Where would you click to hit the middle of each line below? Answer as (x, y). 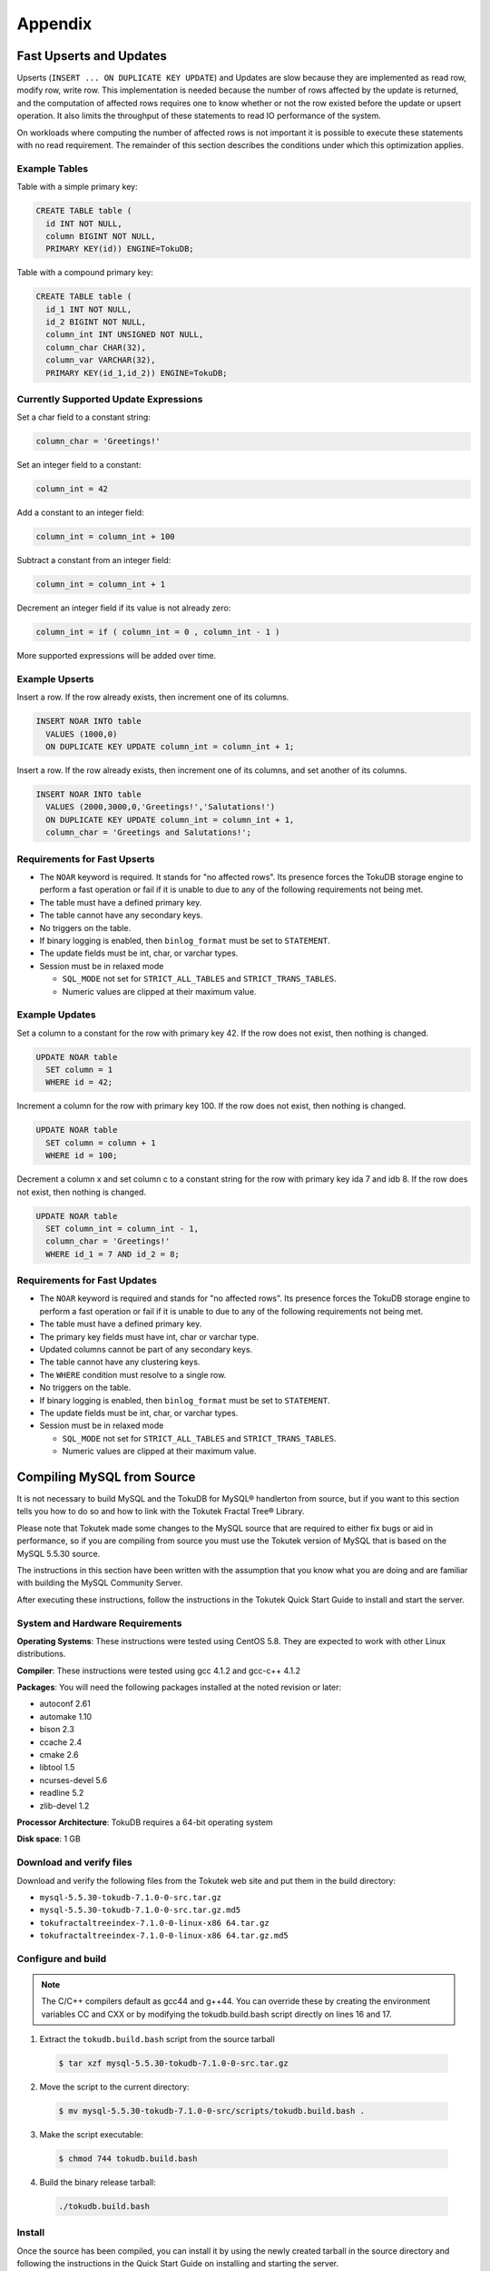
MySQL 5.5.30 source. (59, 1553)
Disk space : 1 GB (49, 1839)
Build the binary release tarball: (98, 2182)
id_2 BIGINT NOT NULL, (96, 322)
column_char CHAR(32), (96, 347)
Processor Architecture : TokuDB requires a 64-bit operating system (145, 1822)
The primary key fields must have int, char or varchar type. (149, 1336)
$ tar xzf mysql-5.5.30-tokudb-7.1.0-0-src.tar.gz (174, 2063)
